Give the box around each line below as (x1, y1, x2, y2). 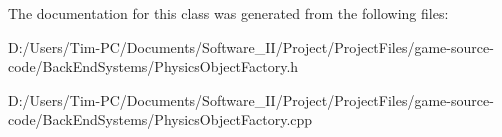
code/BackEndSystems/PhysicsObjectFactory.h (8, 56, 299, 77)
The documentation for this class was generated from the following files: (8, 3, 449, 23)
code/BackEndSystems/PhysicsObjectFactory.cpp (8, 109, 313, 130)
